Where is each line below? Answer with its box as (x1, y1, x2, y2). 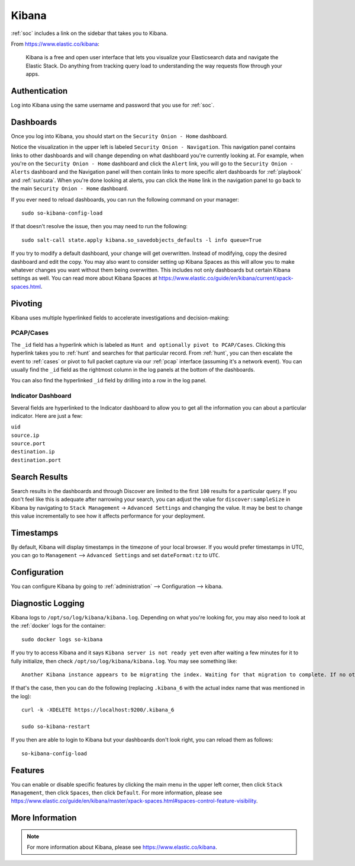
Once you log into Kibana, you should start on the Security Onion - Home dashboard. (11, 132, 228, 139)
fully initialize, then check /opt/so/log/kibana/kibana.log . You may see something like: (11, 657, 238, 664)
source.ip (11, 432, 40, 439)
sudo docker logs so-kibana (21, 636, 103, 643)
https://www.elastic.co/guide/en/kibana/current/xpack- (159, 274, 294, 282)
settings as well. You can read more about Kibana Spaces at (11, 274, 158, 282)
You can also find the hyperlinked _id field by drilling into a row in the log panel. (11, 377, 207, 384)
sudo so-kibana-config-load (21, 210, 103, 216)
